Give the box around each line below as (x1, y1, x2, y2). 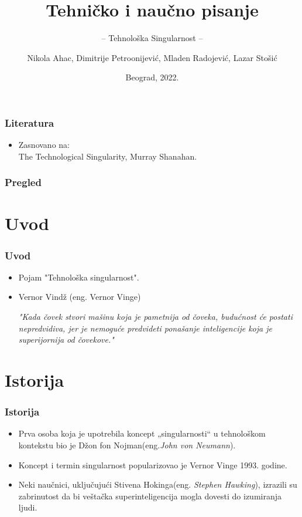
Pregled (5, 175, 42, 190)
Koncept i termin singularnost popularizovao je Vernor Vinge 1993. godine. (18, 458, 287, 471)
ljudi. (18, 501, 37, 513)
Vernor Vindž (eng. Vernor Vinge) (18, 290, 141, 303)
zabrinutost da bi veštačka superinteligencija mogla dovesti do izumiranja (18, 489, 282, 502)
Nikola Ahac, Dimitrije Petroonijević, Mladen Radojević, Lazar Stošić (27, 51, 277, 63)
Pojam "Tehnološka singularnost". (18, 271, 139, 283)
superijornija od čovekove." (18, 333, 114, 346)
